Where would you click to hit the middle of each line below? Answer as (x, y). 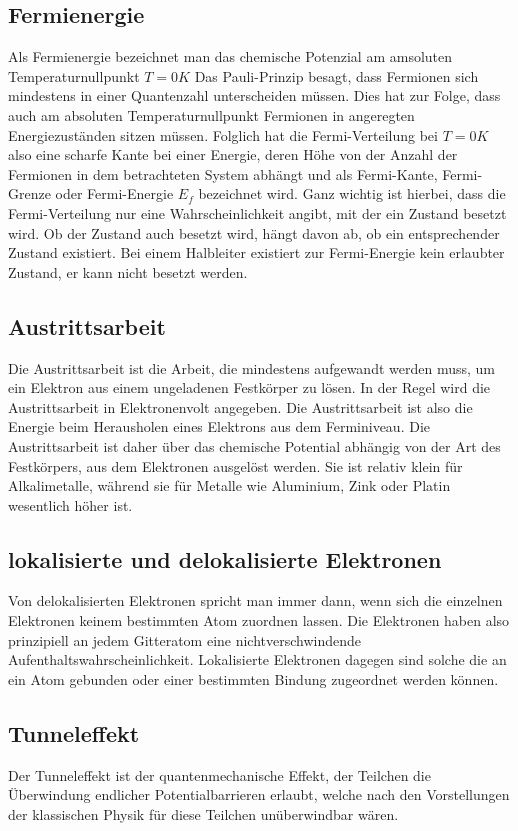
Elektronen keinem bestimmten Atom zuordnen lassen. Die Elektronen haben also (259, 620)
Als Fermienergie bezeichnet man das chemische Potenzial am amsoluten (230, 56)
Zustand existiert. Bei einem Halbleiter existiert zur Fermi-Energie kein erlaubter (256, 252)
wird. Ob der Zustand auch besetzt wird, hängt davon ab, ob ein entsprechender (254, 232)
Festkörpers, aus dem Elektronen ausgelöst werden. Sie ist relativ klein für (235, 465)
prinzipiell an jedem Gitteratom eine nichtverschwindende (185, 639)
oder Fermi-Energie (114, 193)
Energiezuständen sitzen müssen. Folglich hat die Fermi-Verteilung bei (223, 134)
